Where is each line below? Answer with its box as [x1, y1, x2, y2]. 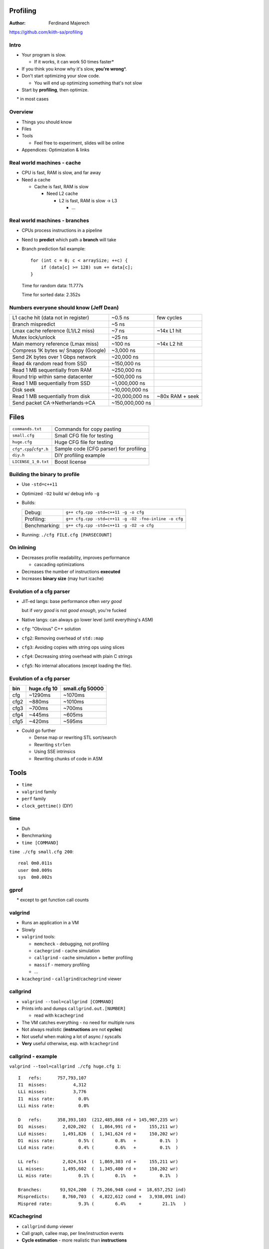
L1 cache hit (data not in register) [12, 314, 90, 321]
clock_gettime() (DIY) [21, 802, 73, 809]
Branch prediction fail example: [21, 246, 86, 252]
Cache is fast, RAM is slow [34, 184, 89, 190]
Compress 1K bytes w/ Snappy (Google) [12, 347, 106, 354]
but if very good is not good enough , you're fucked [21, 608, 127, 614]
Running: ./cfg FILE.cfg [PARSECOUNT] [21, 532, 112, 538]
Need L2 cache [46, 190, 78, 197]
